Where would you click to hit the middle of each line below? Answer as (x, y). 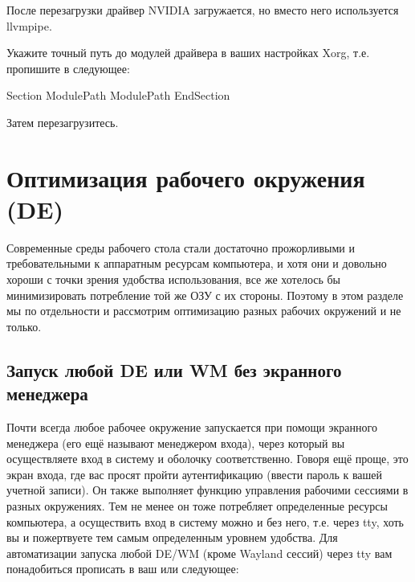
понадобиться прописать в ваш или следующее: (123, 569)
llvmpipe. (29, 25)
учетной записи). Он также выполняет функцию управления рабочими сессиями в (207, 490)
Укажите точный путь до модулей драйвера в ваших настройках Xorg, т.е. (188, 53)
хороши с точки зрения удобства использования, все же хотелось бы (174, 279)
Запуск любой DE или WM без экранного (174, 369)
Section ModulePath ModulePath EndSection (118, 95)
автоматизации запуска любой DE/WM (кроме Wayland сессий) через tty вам (199, 553)
